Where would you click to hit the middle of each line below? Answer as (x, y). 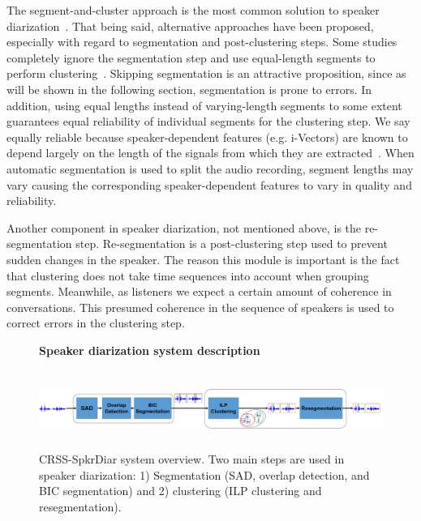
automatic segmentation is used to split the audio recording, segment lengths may (210, 168)
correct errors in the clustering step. (96, 323)
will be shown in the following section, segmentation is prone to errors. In (189, 89)
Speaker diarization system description (150, 350)
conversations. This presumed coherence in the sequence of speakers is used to (200, 307)
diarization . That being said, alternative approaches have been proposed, (190, 26)
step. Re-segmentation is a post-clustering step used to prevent (232, 243)
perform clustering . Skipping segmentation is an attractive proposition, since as (206, 73)
